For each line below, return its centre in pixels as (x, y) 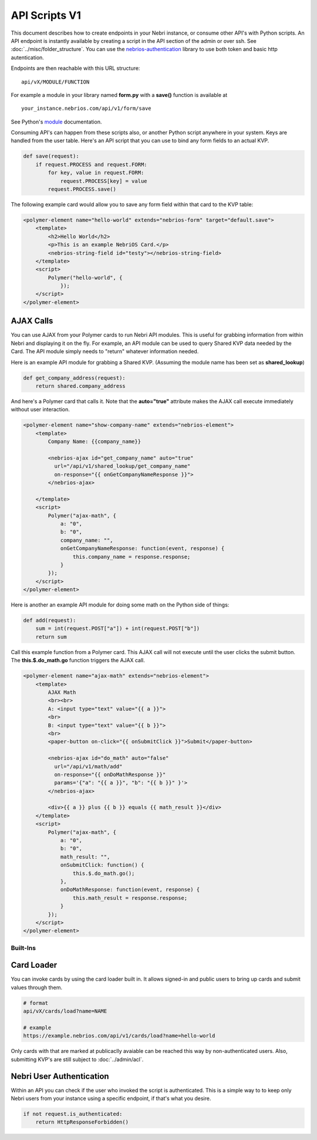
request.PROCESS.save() (82, 189)
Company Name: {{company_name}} (94, 442)
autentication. (27, 57)
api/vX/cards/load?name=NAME (65, 1011)
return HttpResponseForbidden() (82, 1122)
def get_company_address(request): (74, 378)
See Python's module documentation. (56, 122)
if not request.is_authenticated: (73, 1114)
